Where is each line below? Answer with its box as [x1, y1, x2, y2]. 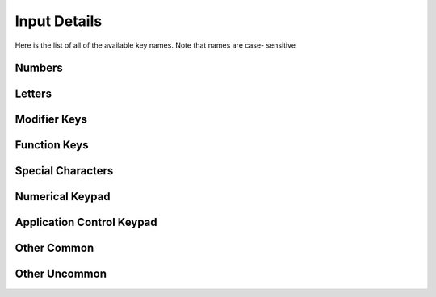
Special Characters [15, 164, 114, 178]
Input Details [15, 12, 103, 30]
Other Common [15, 241, 94, 255]
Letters [15, 87, 52, 101]
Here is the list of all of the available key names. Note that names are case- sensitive [15, 40, 296, 50]
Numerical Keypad [15, 190, 111, 203]
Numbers [15, 61, 64, 75]
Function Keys [15, 138, 89, 153]
